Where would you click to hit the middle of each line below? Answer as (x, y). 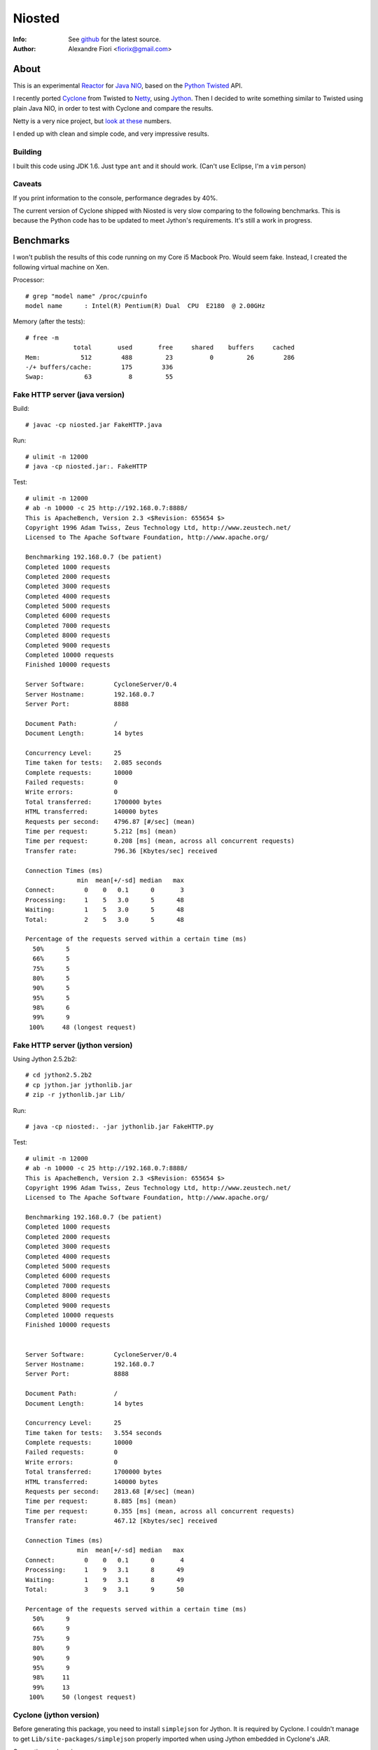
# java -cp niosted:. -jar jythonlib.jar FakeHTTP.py (119, 1126)
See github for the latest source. (114, 39)
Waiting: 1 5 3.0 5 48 (105, 910)
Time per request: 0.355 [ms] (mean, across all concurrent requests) (160, 1511)
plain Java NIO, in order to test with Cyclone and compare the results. (113, 108)
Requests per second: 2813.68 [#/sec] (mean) (110, 1492)
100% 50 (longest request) (83, 1697)
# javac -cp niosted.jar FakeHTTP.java (94, 425)
